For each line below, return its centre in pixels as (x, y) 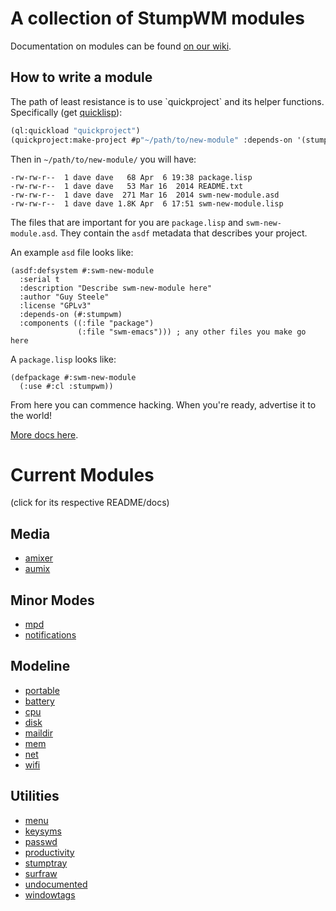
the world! (31, 415)
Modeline (40, 666)
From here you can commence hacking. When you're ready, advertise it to (163, 404)
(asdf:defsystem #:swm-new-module (82, 270)
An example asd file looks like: (72, 252)
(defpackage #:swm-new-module (73, 377)
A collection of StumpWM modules (157, 18)
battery (39, 701)
